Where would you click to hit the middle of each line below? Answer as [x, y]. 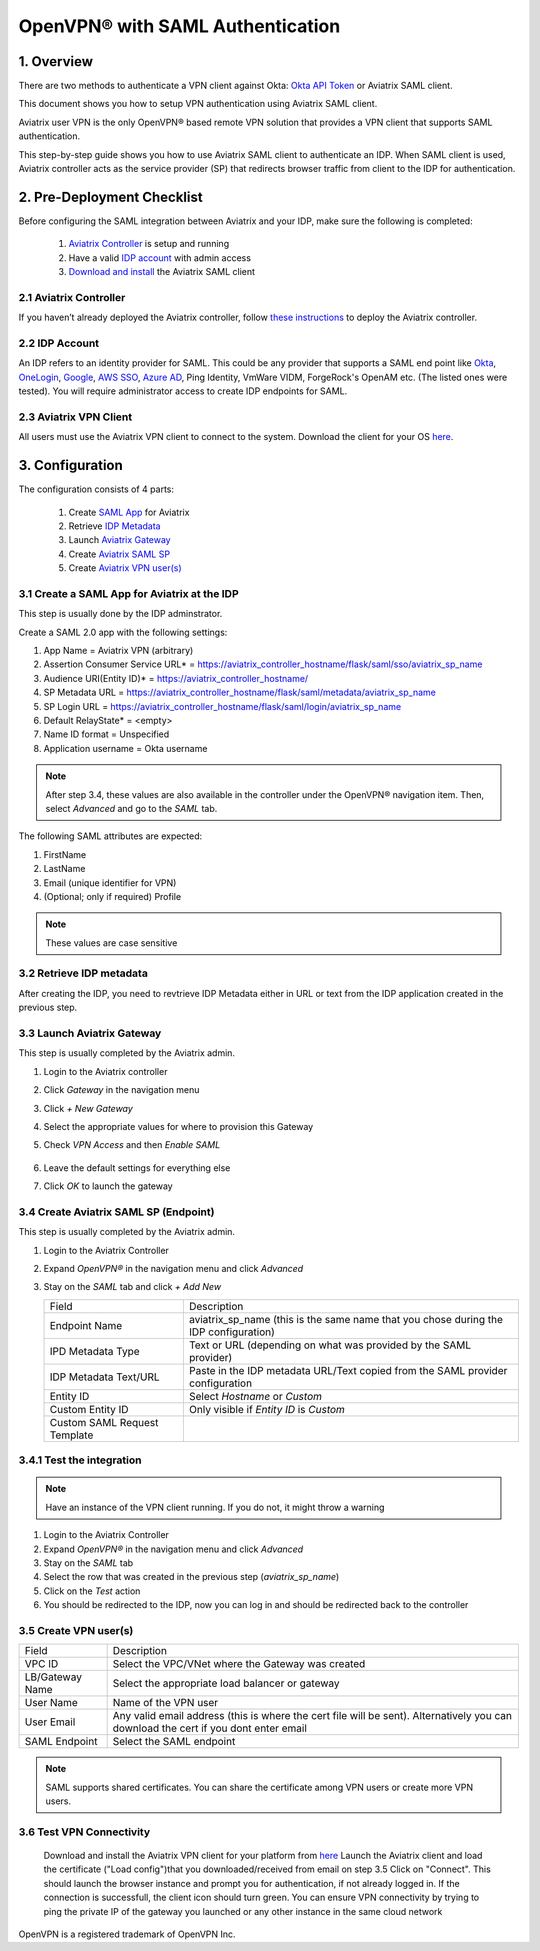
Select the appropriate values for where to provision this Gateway [178, 1126]
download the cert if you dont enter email [209, 1728]
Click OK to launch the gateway [108, 1186]
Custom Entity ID [89, 1409]
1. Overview [56, 61]
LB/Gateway [53, 1677]
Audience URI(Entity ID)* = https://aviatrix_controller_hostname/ [176, 678]
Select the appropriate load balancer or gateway [226, 1683]
